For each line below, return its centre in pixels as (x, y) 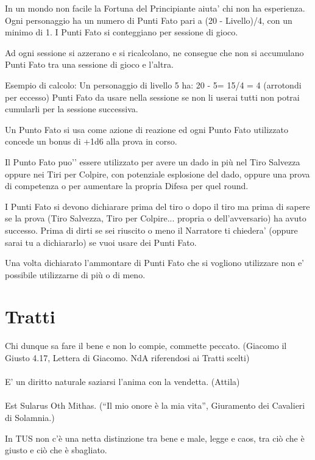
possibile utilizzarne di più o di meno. (75, 274)
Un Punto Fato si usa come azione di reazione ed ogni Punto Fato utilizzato (147, 129)
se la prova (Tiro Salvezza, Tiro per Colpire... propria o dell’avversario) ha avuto (156, 218)
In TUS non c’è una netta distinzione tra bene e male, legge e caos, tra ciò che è (155, 438)
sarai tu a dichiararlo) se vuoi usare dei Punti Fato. (101, 242)
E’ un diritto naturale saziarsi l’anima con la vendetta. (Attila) (122, 382)
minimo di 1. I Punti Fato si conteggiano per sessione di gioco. (122, 32)
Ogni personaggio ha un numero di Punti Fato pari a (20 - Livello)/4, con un (149, 20)
